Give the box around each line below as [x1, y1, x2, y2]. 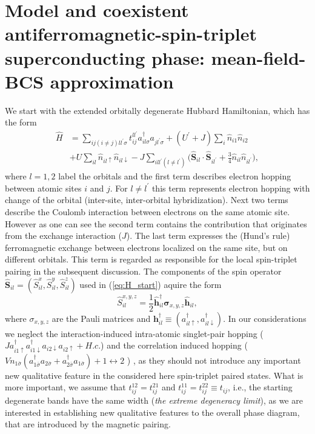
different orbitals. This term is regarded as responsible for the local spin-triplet [5, 253, 297, 265]
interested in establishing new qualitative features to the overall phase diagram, [5, 406, 300, 418]
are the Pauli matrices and [51, 312, 151, 324]
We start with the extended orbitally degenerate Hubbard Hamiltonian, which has [5, 104, 310, 116]
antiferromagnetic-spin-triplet [5, 21, 257, 46]
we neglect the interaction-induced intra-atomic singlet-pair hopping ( [5, 327, 264, 339]
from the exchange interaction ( [5, 229, 122, 242]
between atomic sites [5, 181, 82, 194]
